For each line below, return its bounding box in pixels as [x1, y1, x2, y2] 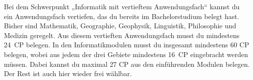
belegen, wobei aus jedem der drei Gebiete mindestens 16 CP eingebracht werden [4, 49, 248, 59]
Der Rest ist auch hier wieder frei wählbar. [4, 68, 132, 79]
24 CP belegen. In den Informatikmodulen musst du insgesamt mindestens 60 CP [4, 40, 249, 50]
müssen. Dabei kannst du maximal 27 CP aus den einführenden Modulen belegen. [4, 59, 250, 69]
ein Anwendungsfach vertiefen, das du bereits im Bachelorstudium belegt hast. [4, 11, 239, 21]
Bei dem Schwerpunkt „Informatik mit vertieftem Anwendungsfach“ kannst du [4, 1, 240, 11]
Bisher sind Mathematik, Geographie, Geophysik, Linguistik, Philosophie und [4, 20, 236, 31]
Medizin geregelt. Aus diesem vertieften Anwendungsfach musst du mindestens [4, 30, 240, 40]
